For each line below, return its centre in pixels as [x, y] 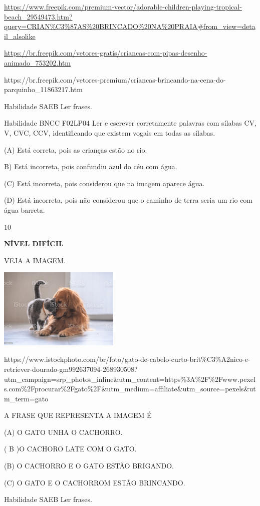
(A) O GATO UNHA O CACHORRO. [63, 432]
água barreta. [25, 209]
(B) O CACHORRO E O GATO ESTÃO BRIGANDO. [89, 466]
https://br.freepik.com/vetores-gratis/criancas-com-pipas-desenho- [106, 53]
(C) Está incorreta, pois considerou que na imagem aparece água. [104, 183]
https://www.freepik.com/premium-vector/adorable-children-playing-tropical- [123, 7]
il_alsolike [20, 36]
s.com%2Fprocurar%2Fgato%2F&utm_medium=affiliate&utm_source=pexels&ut [130, 389]
